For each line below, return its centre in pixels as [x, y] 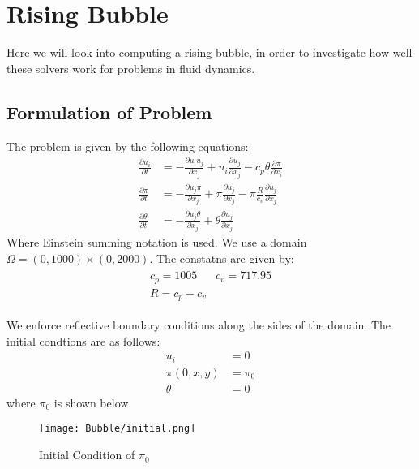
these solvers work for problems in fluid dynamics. [131, 68]
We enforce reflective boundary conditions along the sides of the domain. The [199, 325]
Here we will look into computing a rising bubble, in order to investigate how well [209, 52]
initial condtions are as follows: [83, 340]
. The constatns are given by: [222, 258]
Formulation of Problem [109, 112]
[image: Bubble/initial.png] [118, 429]
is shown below [91, 402]
